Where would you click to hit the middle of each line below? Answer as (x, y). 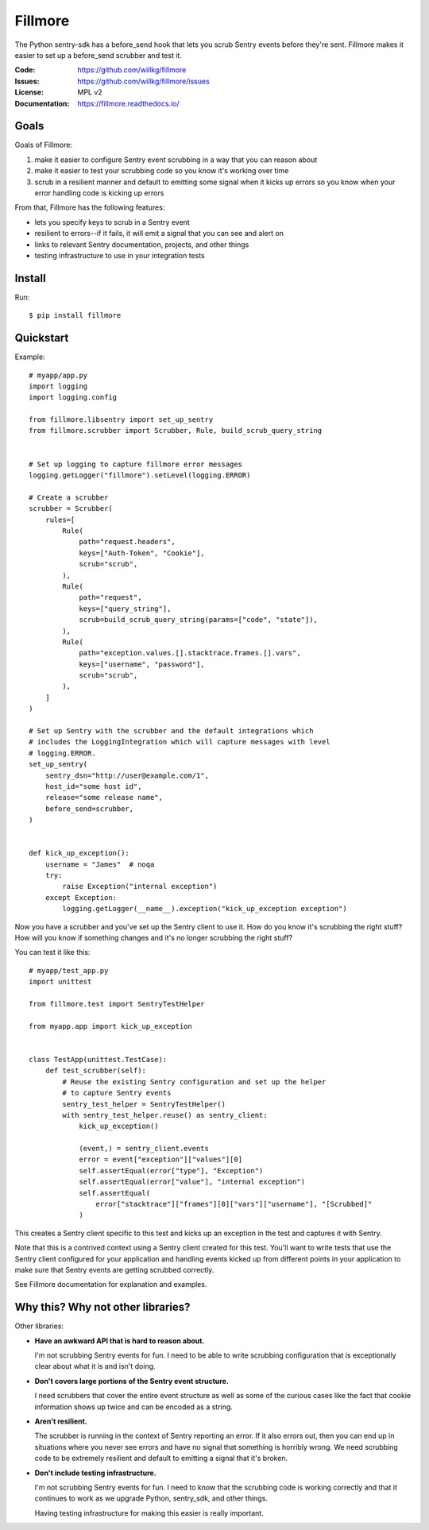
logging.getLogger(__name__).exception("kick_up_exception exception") (205, 909)
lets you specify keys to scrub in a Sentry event (112, 222)
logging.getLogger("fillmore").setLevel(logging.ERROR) (140, 475)
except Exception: (81, 897)
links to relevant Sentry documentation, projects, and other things (142, 244)
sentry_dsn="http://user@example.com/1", (127, 775)
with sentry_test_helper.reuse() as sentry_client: (165, 1115)
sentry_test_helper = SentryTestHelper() (144, 1104)
